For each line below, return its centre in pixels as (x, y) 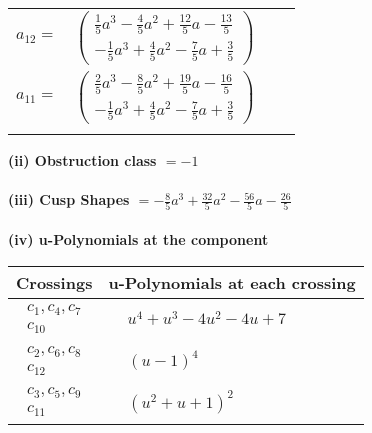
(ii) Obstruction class (82, 159)
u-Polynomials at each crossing (232, 282)
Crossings (54, 282)
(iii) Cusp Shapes (69, 199)
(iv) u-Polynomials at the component (138, 239)
